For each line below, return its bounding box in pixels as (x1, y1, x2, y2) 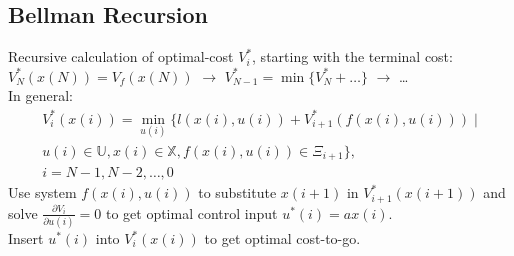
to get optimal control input (105, 202, 278, 223)
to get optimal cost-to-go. (204, 228, 361, 249)
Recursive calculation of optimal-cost (8, 46, 234, 67)
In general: (8, 85, 73, 106)
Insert (8, 228, 44, 249)
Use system (8, 182, 77, 203)
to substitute (198, 182, 277, 203)
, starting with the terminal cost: (252, 46, 453, 67)
